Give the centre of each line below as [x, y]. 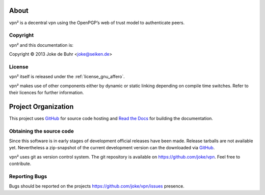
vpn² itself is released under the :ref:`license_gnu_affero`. [67, 77]
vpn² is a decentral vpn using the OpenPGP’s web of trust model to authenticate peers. [97, 23]
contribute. [20, 164]
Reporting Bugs [28, 176]
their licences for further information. [46, 92]
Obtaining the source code [41, 131]
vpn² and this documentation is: [41, 45]
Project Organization [41, 107]
